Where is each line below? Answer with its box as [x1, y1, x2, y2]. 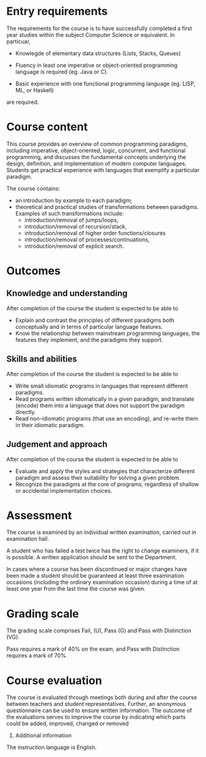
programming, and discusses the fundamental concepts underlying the [6, 153, 186, 160]
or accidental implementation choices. [15, 487, 113, 494]
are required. [6, 98, 39, 106]
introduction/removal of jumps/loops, [24, 216, 119, 224]
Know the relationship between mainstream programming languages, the [15, 329, 200, 337]
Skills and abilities [6, 354, 77, 364]
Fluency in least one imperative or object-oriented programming [15, 61, 178, 69]
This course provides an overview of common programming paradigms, [6, 140, 188, 147]
